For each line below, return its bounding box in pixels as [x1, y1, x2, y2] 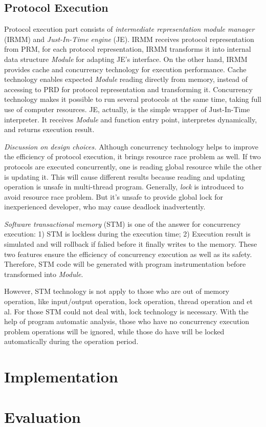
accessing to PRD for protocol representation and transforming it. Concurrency [4, 83, 253, 94]
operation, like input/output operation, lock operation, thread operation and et [4, 296, 253, 307]
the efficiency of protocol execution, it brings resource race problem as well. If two [4, 151, 261, 162]
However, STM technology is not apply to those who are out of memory [4, 286, 230, 296]
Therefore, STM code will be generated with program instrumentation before [4, 259, 246, 269]
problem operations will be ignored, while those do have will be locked [4, 326, 225, 336]
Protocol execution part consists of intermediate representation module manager [4, 24, 255, 34]
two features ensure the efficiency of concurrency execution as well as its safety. [4, 248, 252, 259]
